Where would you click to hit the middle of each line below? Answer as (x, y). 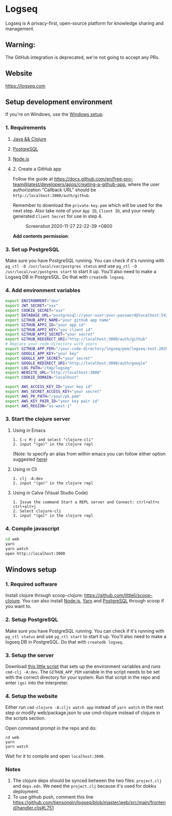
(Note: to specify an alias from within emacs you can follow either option (89, 454)
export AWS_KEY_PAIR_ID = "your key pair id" (52, 401)
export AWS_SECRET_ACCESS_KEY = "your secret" (53, 392)
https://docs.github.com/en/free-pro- (93, 179)
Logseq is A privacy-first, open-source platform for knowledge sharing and (84, 23)
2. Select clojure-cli (37, 511)
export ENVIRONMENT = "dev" (33, 301)
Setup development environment (59, 102)
